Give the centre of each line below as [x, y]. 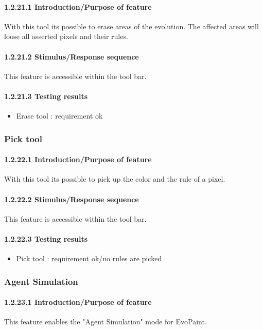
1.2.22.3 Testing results [46, 238]
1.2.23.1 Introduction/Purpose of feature [78, 302]
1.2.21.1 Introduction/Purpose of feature [78, 6]
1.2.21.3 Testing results [46, 96]
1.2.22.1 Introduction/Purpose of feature [78, 159]
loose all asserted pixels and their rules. [66, 36]
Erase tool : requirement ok [59, 116]
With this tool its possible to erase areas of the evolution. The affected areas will [131, 26]
